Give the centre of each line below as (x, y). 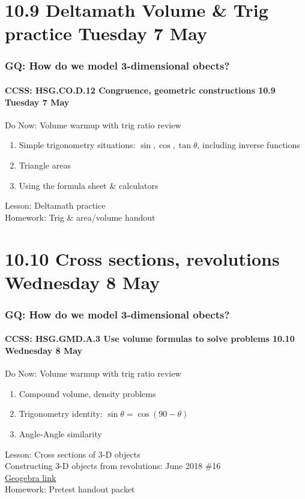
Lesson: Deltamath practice (55, 205)
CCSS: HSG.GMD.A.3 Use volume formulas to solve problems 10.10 (150, 339)
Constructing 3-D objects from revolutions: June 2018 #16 (113, 466)
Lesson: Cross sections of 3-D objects (73, 454)
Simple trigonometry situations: (77, 145)
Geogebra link (31, 477)
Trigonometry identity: (61, 414)
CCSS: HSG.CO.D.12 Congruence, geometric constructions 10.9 (140, 90)
